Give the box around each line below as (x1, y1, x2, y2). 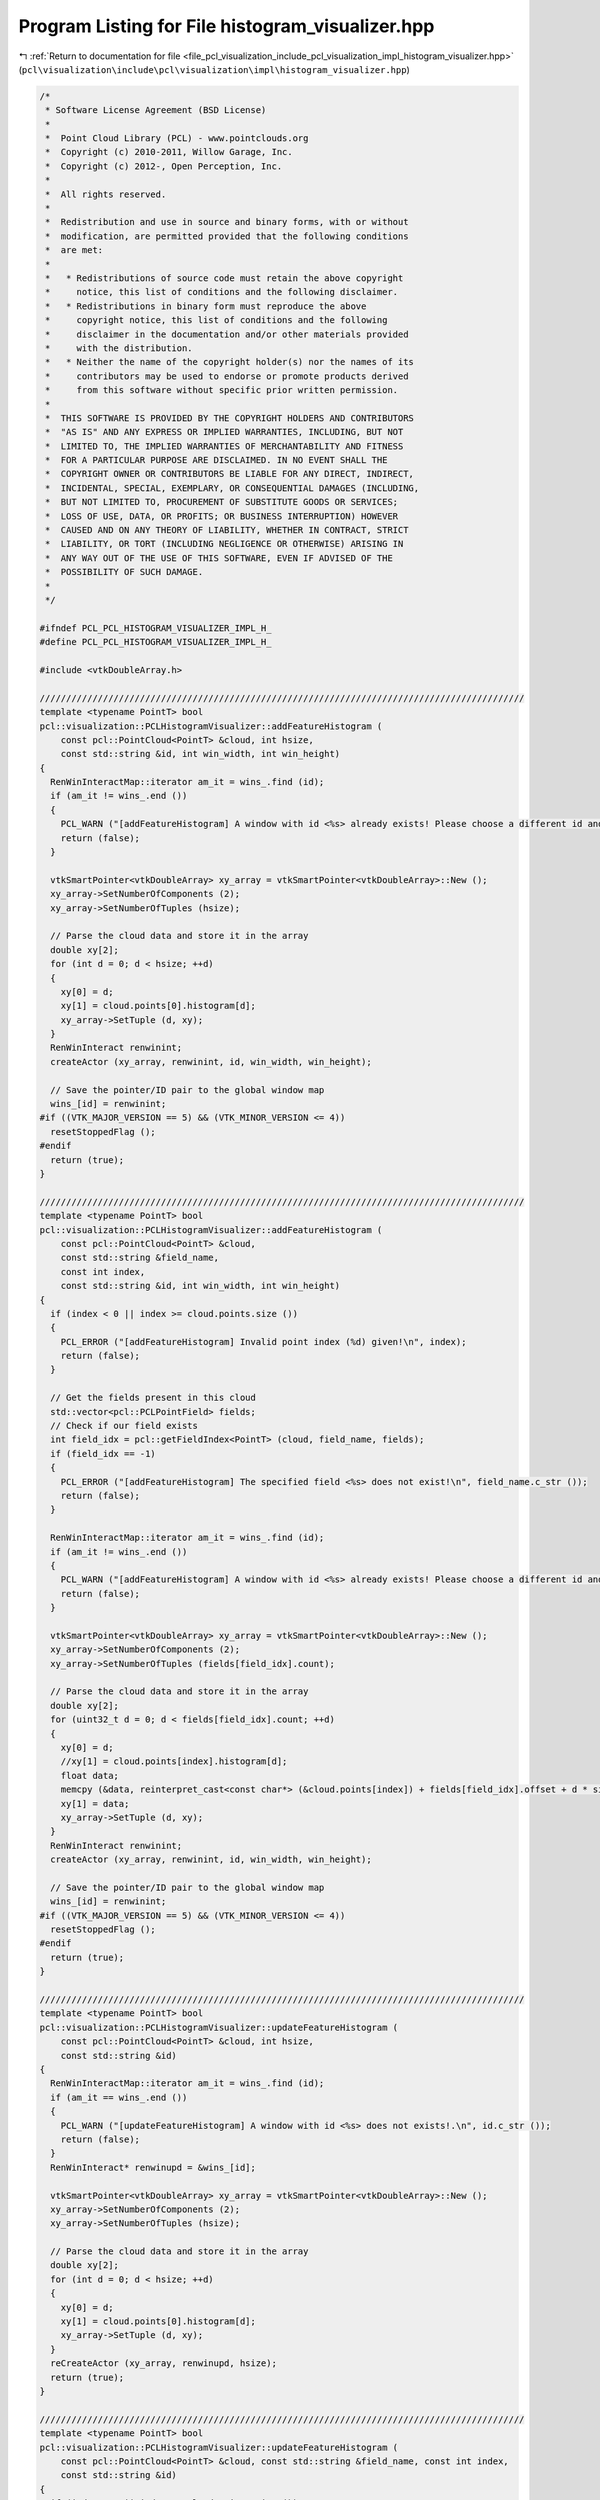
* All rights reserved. (45, 188, 167, 200)
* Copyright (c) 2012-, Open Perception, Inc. (45, 160, 283, 172)
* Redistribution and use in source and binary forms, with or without (45, 216, 409, 228)
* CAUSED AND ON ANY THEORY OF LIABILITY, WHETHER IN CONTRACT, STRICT (45, 525, 409, 536)
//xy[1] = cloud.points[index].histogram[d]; (60, 1756, 288, 1767)
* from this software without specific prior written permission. (45, 385, 399, 396)
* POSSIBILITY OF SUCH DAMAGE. (45, 566, 204, 578)
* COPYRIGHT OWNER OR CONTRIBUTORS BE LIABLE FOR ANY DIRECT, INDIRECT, (45, 468, 415, 480)
